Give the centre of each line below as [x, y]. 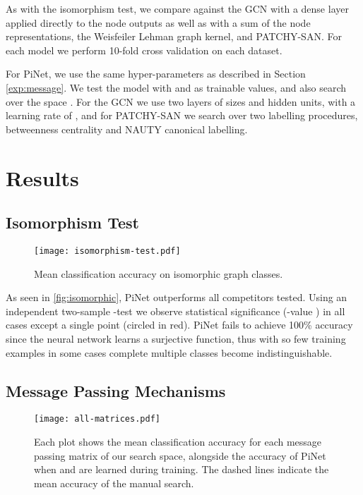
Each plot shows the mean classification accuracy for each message [178, 441]
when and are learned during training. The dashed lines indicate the [181, 469]
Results [42, 177]
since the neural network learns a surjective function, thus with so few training [176, 338]
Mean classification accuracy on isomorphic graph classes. [159, 273]
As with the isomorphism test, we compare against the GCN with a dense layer [177, 8]
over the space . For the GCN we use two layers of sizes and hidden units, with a [181, 101]
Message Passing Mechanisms [116, 390]
